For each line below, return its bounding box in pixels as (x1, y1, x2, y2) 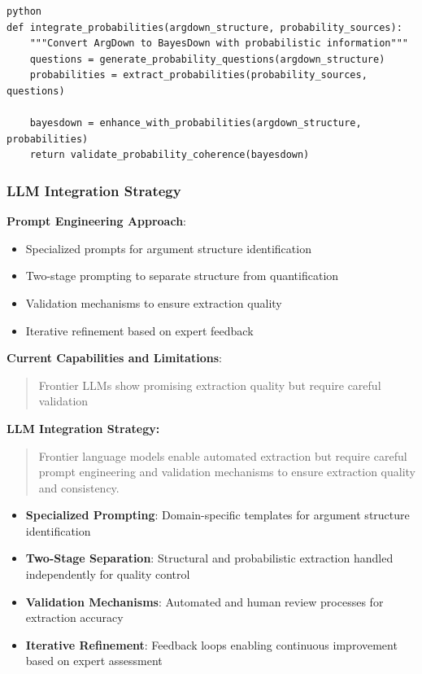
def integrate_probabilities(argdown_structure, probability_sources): (7, 21, 402, 33)
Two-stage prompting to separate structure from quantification (25, 267, 339, 284)
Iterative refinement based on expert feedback (25, 322, 254, 339)
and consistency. (38, 479, 120, 496)
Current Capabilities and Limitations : (7, 349, 222, 366)
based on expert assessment (25, 652, 163, 669)
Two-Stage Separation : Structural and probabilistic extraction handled (25, 549, 394, 567)
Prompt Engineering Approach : (7, 212, 187, 230)
